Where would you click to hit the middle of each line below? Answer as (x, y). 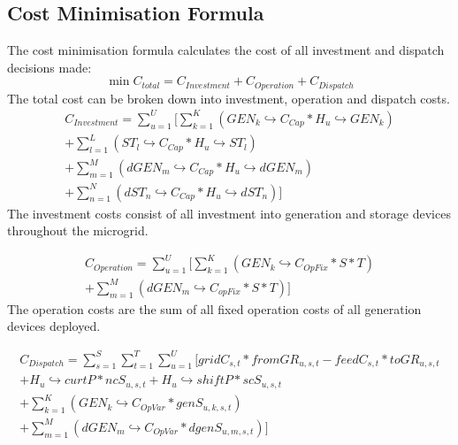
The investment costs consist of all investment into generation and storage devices (229, 213)
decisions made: (50, 67)
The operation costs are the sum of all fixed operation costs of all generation (214, 308)
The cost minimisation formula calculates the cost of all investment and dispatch (226, 50)
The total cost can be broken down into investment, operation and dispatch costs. (229, 98)
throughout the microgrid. (78, 230)
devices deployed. (54, 326)
